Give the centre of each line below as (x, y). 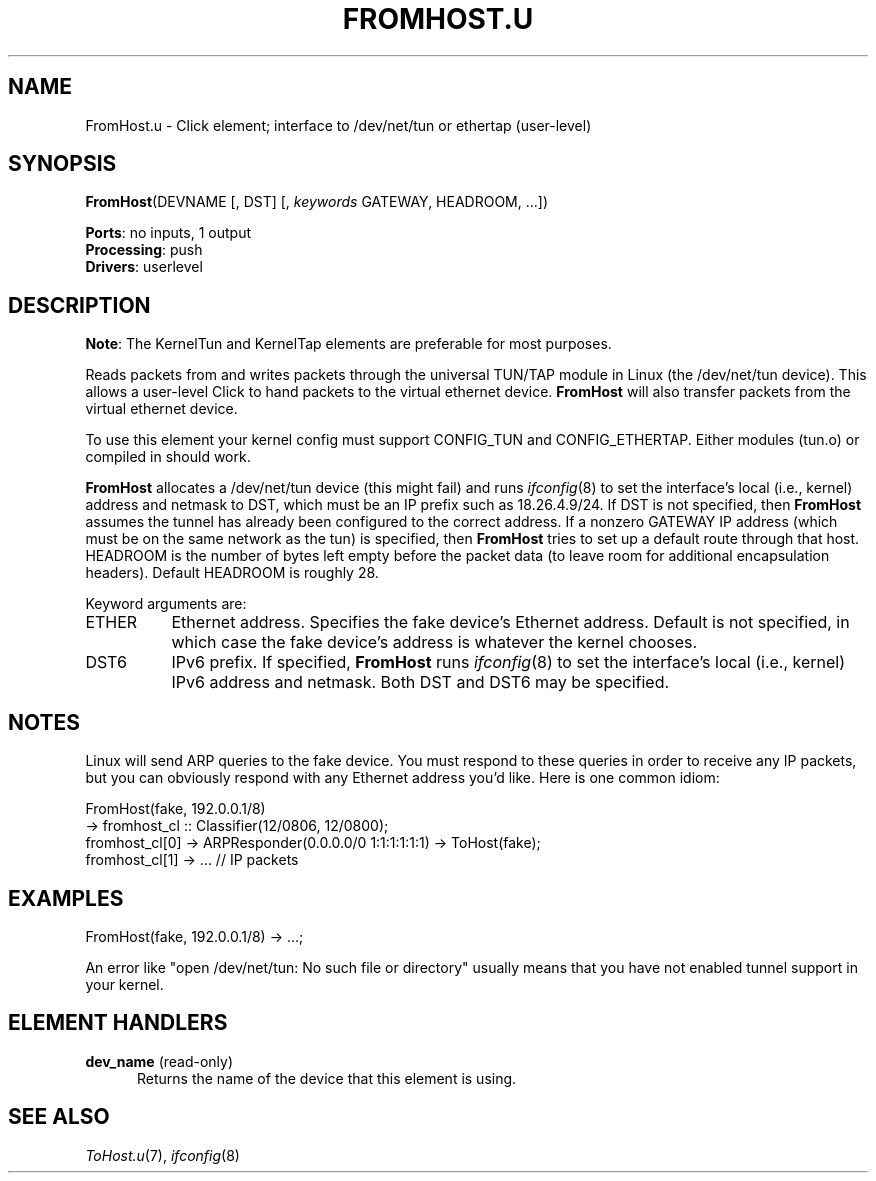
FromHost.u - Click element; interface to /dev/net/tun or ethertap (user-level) (338, 125)
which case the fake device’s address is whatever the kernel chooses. (434, 642)
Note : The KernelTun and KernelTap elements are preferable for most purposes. (348, 344)
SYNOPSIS (62, 164)
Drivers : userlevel (144, 267)
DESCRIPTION (79, 305)
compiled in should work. (168, 457)
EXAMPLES (66, 898)
